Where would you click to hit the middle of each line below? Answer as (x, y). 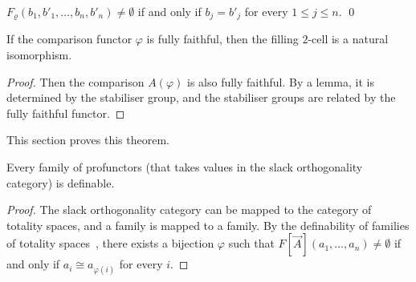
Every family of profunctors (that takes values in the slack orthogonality (185, 167)
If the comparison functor (69, 39)
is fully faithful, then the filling (222, 39)
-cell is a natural (348, 39)
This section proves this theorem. (88, 140)
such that (251, 243)
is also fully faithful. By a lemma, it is (281, 81)
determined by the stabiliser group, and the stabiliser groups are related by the (201, 97)
